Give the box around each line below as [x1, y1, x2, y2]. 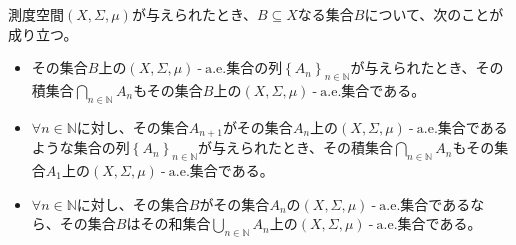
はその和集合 [126, 213, 211, 234]
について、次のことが [364, 4, 504, 24]
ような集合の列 [31, 137, 130, 158]
